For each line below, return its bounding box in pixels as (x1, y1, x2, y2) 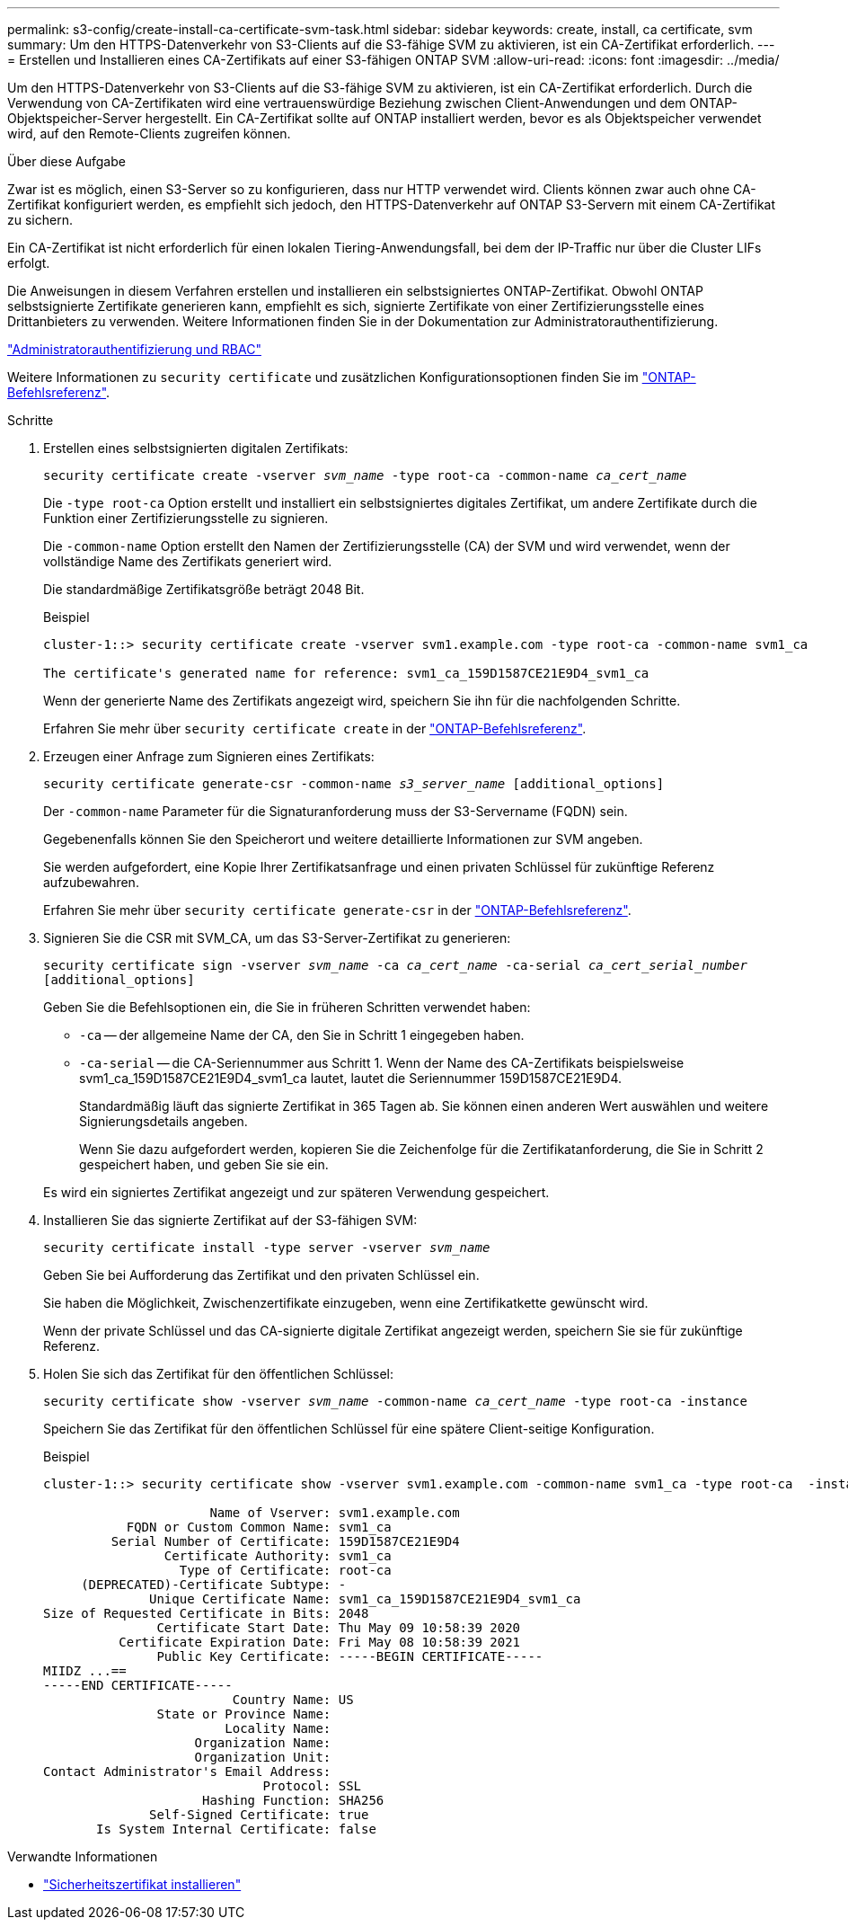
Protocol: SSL (262, 1779, 362, 1793)
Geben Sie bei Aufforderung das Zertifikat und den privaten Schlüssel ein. (43, 1267, 480, 1283)
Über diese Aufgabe (7, 154, 126, 169)
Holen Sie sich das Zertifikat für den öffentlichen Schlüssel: (43, 1366, 393, 1381)
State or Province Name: (156, 1707, 331, 1721)
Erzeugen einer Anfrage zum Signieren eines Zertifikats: (43, 749, 375, 764)
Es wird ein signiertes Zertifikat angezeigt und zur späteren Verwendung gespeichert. (43, 1185, 550, 1200)
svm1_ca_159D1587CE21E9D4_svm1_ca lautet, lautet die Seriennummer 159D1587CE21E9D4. (79, 1070, 623, 1086)
